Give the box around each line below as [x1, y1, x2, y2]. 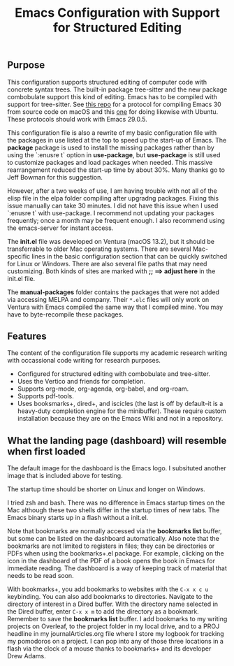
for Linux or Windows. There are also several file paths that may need [7, 259, 207, 268]
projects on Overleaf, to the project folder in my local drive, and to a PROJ [7, 622, 220, 630]
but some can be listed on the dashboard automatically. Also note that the [7, 535, 220, 543]
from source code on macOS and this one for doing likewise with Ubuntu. [7, 107, 219, 116]
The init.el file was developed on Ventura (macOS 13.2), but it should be [7, 237, 215, 245]
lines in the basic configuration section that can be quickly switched [31, 252, 228, 260]
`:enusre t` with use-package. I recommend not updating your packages [7, 208, 214, 217]
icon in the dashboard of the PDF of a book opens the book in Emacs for [7, 557, 215, 565]
